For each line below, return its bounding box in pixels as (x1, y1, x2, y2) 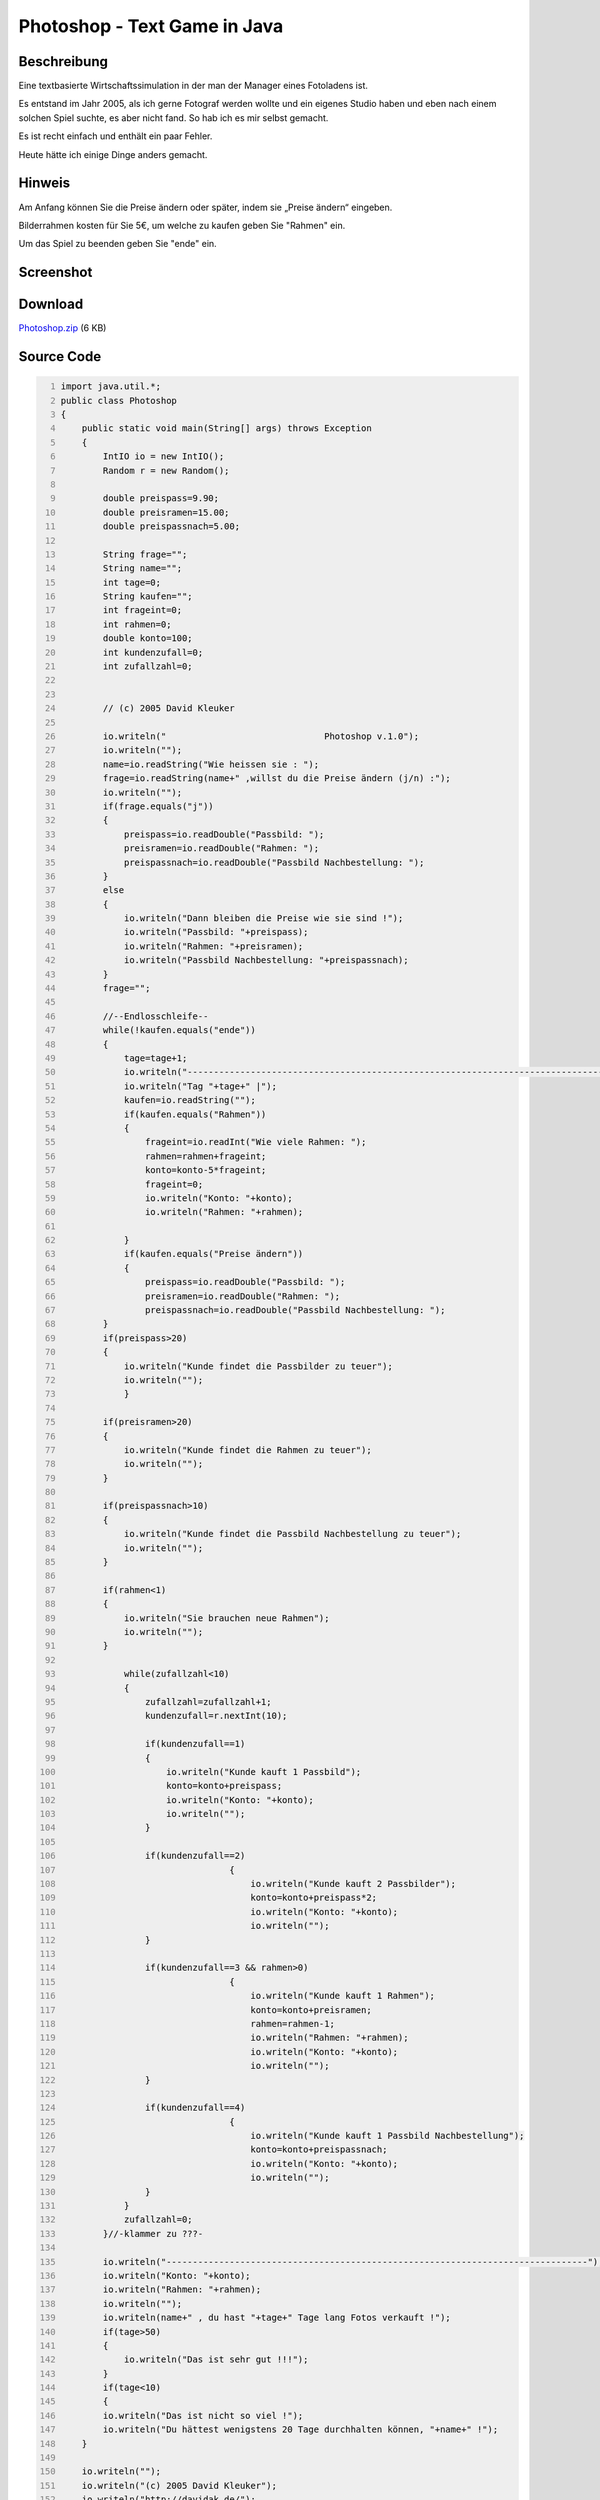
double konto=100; (102, 633, 194, 644)
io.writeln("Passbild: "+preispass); (123, 926, 309, 938)
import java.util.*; (60, 381, 162, 392)
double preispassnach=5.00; (102, 521, 240, 532)
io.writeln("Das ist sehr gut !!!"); (123, 2354, 309, 2365)
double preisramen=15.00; (102, 506, 230, 518)
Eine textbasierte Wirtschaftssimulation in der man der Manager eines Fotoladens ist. (18, 80, 369, 92)
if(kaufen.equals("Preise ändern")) (123, 1248, 304, 1260)
